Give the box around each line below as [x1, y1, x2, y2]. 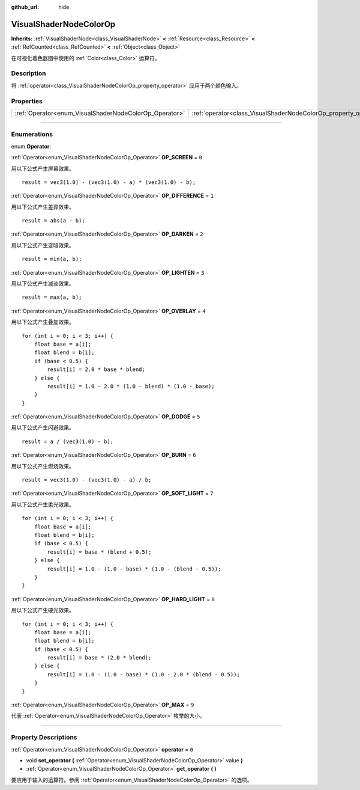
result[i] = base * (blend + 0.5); [47, 548, 152, 556]
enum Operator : [11, 142, 51, 150]
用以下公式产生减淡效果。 [11, 280, 74, 287]
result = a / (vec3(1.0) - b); [22, 438, 114, 445]
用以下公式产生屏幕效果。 [11, 165, 74, 172]
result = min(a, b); [22, 256, 82, 263]
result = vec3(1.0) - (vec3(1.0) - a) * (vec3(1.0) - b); [22, 179, 196, 186]
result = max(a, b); [22, 294, 82, 301]
